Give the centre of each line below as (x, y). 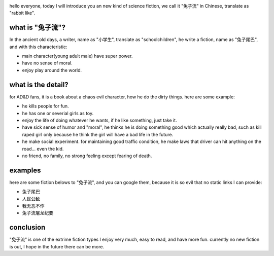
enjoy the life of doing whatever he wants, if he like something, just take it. (99, 120)
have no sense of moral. (47, 63)
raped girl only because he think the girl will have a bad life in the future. (98, 134)
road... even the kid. (43, 149)
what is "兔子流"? (38, 28)
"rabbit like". (22, 13)
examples (25, 170)
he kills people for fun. (45, 106)
